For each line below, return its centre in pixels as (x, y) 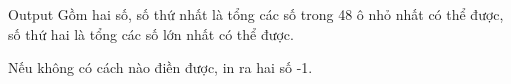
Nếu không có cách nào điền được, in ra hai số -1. (160, 67)
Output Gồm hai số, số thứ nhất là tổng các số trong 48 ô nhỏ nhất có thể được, (256, 14)
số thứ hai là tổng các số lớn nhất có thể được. (151, 33)
